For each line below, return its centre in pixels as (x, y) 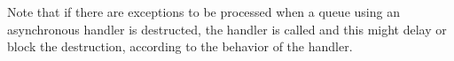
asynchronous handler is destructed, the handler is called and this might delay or (227, 29)
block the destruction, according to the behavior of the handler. (180, 46)
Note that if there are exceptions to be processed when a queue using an (204, 11)
